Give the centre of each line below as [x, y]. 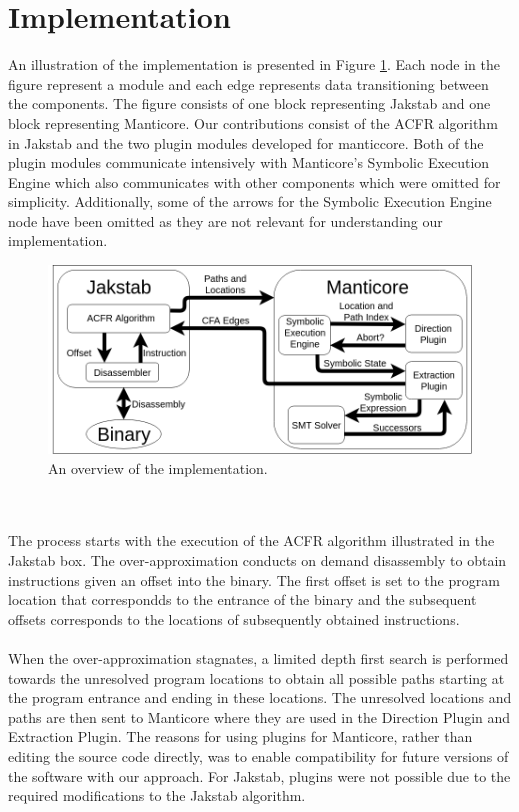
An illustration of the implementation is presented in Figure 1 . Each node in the [254, 64]
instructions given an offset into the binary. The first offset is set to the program [254, 579]
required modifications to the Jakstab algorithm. [157, 795]
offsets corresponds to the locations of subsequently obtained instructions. [234, 618]
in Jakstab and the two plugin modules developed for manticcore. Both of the [246, 142]
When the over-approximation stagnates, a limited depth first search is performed [258, 657]
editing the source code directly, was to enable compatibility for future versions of [258, 755]
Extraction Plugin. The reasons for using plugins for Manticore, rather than [240, 736]
